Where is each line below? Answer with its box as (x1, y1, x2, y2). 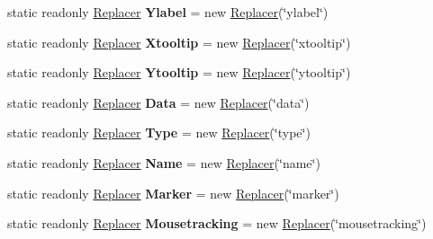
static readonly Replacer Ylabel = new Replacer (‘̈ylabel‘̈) (7, 3, 329, 21)
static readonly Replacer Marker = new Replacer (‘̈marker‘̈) (7, 183, 339, 202)
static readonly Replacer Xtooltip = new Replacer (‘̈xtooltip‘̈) (7, 32, 351, 51)
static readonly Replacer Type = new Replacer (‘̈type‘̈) (7, 123, 311, 142)
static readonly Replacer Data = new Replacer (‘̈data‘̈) (7, 93, 310, 111)
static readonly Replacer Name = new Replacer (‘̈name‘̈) (7, 153, 320, 172)
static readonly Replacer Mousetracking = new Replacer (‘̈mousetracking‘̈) (7, 214, 427, 233)
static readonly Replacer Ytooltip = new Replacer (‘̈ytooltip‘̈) (7, 63, 351, 82)
